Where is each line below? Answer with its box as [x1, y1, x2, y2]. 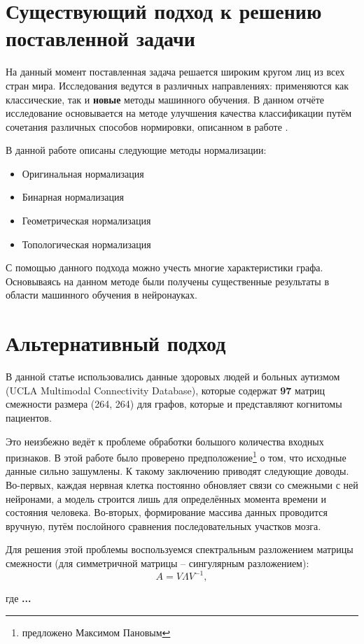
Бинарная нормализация [22, 189, 124, 204]
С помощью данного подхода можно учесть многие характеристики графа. [6, 260, 323, 275]
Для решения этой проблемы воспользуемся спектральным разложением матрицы [6, 542, 353, 557]
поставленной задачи [6, 24, 195, 52]
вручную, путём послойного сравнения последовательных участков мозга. [6, 518, 321, 533]
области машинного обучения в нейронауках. [6, 287, 197, 302]
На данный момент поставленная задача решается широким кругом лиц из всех [6, 64, 345, 79]
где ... [6, 591, 31, 606]
